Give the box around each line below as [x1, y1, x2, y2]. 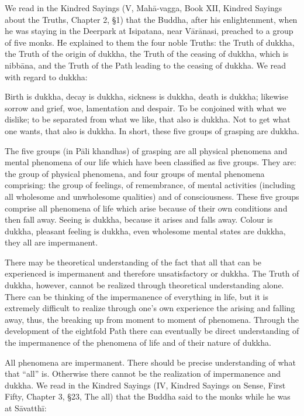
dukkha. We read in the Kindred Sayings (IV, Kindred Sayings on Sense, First [5, 379, 286, 391]
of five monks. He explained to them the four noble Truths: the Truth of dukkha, [5, 36, 295, 48]
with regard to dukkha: [5, 70, 88, 83]
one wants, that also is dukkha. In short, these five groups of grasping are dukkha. [5, 124, 299, 137]
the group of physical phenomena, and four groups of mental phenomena [5, 167, 265, 179]
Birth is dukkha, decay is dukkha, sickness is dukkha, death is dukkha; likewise [5, 90, 289, 103]
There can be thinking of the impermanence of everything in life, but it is [5, 290, 268, 302]
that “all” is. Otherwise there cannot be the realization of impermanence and [5, 367, 281, 380]
